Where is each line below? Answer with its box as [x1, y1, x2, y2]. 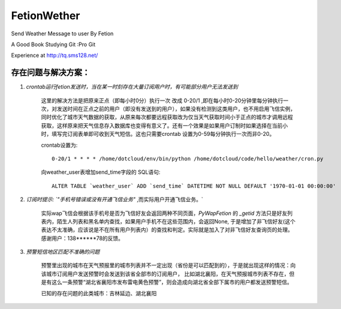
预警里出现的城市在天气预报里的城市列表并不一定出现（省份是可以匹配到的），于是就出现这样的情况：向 [41, 262, 296, 269]
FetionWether [11, 9, 80, 22]
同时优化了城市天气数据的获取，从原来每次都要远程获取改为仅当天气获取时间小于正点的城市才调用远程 [41, 114, 293, 121]
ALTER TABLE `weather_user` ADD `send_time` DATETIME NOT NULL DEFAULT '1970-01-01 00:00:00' [52, 183, 336, 189]
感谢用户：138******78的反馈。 [41, 234, 124, 242]
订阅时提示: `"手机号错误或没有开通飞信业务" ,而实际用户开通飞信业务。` [26, 196, 204, 203]
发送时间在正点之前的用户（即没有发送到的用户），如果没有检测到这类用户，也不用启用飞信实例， [56, 105, 296, 113]
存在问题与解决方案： [11, 68, 90, 78]
